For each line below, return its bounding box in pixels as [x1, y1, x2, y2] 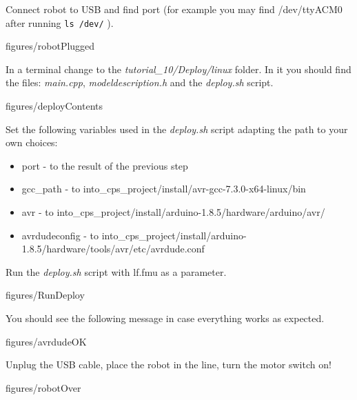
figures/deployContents [6, 99, 103, 113]
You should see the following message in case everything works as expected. [6, 310, 325, 325]
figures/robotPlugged [6, 39, 95, 53]
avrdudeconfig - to [21, 228, 99, 242]
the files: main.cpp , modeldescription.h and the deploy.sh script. [6, 75, 274, 90]
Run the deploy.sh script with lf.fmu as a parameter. [6, 264, 227, 279]
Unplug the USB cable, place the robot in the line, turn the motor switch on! [6, 357, 331, 372]
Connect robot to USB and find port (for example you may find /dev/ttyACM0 [6, 2, 343, 16]
